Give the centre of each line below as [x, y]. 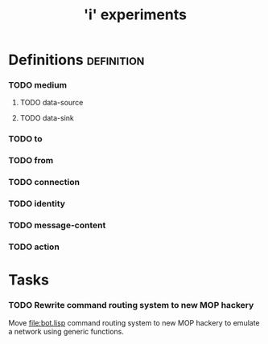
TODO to [25, 139]
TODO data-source [52, 103]
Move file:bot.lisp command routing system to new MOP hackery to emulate [134, 322]
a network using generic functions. [66, 331]
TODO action [34, 247]
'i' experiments [135, 15]
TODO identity [37, 204]
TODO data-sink [47, 118]
